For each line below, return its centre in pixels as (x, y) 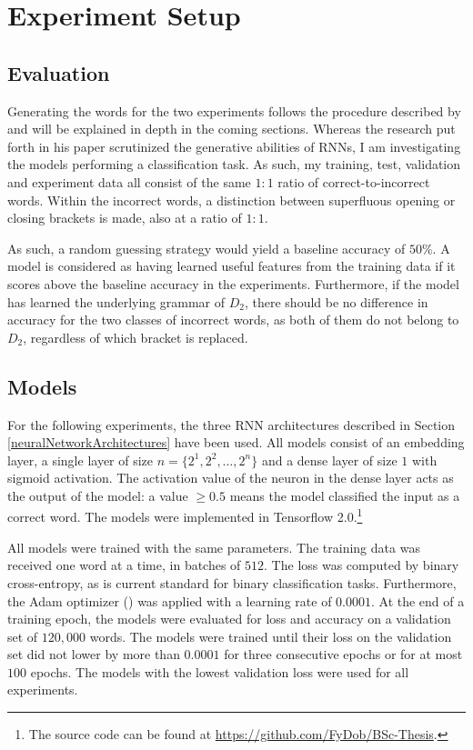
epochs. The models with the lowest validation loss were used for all (220, 671)
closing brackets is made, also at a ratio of (125, 218)
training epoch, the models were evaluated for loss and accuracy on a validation (229, 619)
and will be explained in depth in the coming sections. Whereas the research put (231, 129)
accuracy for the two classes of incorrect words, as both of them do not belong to (233, 320)
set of (23, 636)
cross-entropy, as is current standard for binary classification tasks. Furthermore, (232, 582)
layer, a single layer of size (81, 460)
